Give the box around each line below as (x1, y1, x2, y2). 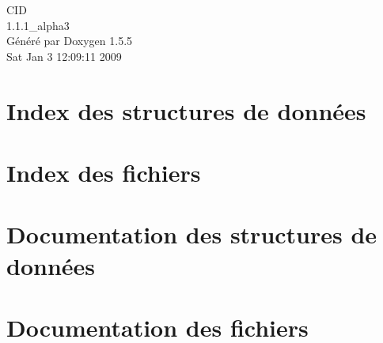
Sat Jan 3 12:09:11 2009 (6, 47, 122, 64)
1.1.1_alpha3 (6, 17, 70, 33)
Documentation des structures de (6, 218, 377, 251)
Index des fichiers (6, 156, 201, 188)
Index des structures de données (6, 94, 366, 126)
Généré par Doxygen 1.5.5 (6, 32, 133, 49)
